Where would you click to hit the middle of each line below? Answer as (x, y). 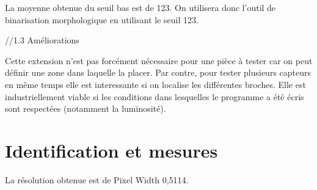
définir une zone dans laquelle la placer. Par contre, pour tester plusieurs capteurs (158, 72)
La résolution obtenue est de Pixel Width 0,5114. (97, 179)
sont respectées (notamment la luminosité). (86, 108)
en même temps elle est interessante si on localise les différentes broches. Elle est (155, 84)
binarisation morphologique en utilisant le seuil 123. (102, 19)
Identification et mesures (111, 150)
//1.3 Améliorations (42, 40)
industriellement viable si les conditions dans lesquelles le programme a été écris (155, 96)
